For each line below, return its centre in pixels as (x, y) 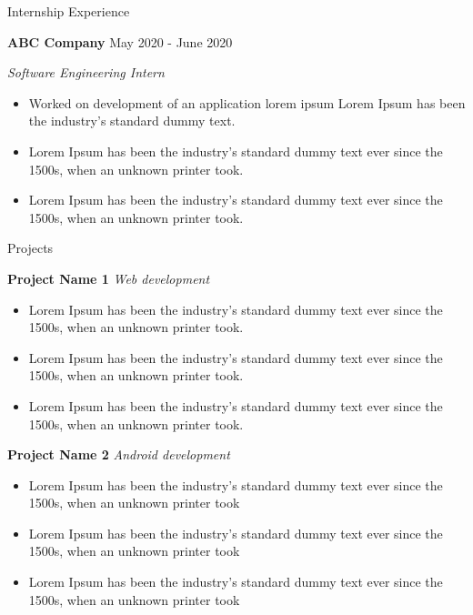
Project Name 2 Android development (119, 454)
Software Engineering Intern (86, 72)
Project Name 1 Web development (109, 278)
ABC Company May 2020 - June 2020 (120, 41)
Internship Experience (69, 11)
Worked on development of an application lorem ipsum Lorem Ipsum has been (247, 102)
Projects (30, 248)
